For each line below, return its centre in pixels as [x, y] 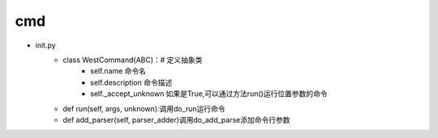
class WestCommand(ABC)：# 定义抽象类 [133, 60]
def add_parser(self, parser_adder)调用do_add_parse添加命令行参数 [176, 119]
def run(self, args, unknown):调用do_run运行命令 [144, 108]
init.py [45, 45]
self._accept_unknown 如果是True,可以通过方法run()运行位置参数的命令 [209, 94]
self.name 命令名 [118, 71]
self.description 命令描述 [131, 82]
